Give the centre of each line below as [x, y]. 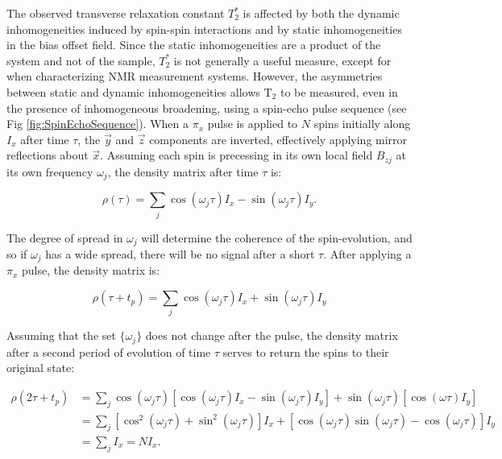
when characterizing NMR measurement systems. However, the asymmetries [195, 76]
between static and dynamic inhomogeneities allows [133, 91]
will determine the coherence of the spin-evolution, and [277, 237]
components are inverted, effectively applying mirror [278, 139]
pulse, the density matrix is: [91, 270]
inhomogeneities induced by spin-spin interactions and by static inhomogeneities [204, 29]
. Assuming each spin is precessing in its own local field [236, 155]
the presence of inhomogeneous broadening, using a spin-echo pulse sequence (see [207, 108]
